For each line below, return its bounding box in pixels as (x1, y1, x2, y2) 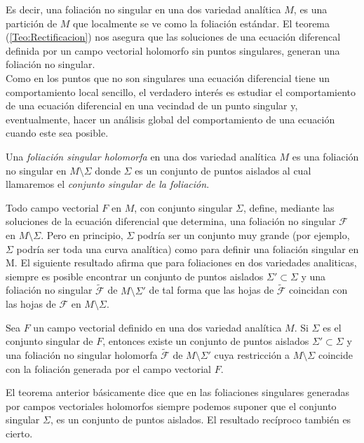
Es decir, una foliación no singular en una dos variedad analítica (6, 2, 281, 16)
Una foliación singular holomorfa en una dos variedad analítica (6, 149, 276, 163)
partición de (6, 15, 58, 30)
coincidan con (289, 282, 348, 297)
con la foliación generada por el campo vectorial (6, 361, 211, 376)
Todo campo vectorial (6, 200, 99, 214)
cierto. (6, 426, 33, 441)
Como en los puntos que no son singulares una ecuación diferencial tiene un (6, 70, 330, 85)
